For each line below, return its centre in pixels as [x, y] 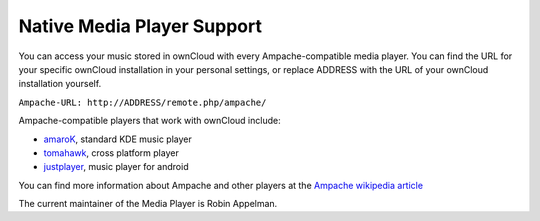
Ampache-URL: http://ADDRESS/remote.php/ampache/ [142, 102]
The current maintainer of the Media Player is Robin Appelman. [148, 204]
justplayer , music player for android [116, 167]
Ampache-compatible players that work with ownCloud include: [149, 121]
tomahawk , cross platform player [111, 152]
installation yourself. [60, 84]
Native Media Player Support [140, 26]
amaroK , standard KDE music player [117, 139]
